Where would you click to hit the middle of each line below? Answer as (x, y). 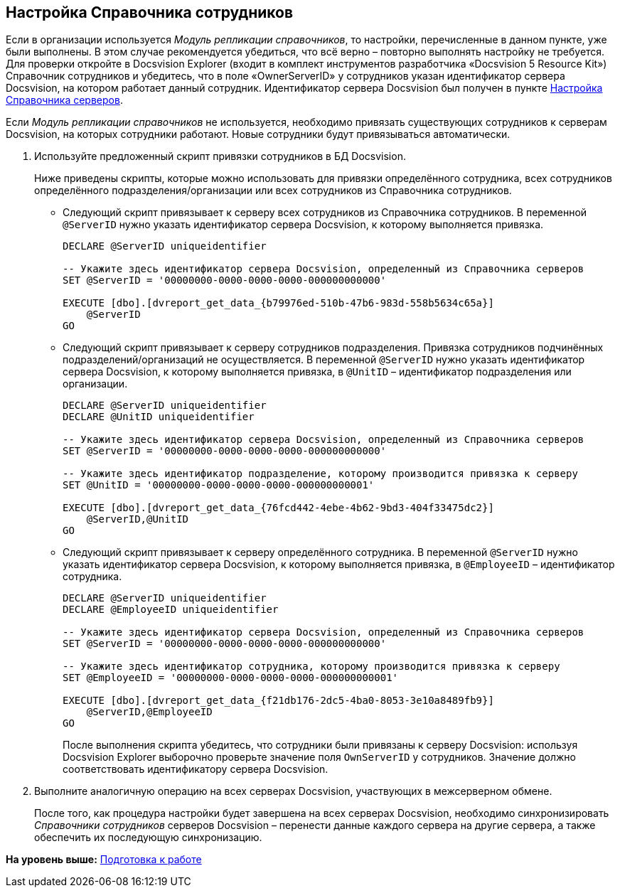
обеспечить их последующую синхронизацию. (148, 838)
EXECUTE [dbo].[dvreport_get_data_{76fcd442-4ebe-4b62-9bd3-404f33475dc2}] (278, 508)
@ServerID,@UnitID (138, 519)
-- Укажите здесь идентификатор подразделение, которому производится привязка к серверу (320, 474)
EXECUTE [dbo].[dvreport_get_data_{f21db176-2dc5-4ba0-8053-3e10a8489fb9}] (278, 701)
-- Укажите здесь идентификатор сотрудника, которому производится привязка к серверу (311, 667)
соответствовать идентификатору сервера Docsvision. (196, 769)
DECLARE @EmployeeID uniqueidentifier (171, 610)
